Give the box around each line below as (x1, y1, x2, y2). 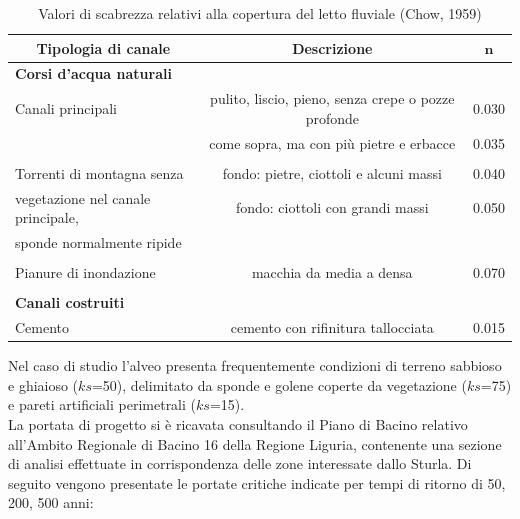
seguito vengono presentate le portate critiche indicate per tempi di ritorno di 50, (8, 472, 506, 493)
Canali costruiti (15, 292, 125, 313)
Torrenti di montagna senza (15, 162, 184, 183)
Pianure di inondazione (15, 262, 156, 283)
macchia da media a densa (251, 262, 413, 283)
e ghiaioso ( (8, 374, 79, 395)
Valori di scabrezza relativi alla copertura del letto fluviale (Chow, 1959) (38, 3, 482, 23)
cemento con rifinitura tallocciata (230, 317, 434, 338)
